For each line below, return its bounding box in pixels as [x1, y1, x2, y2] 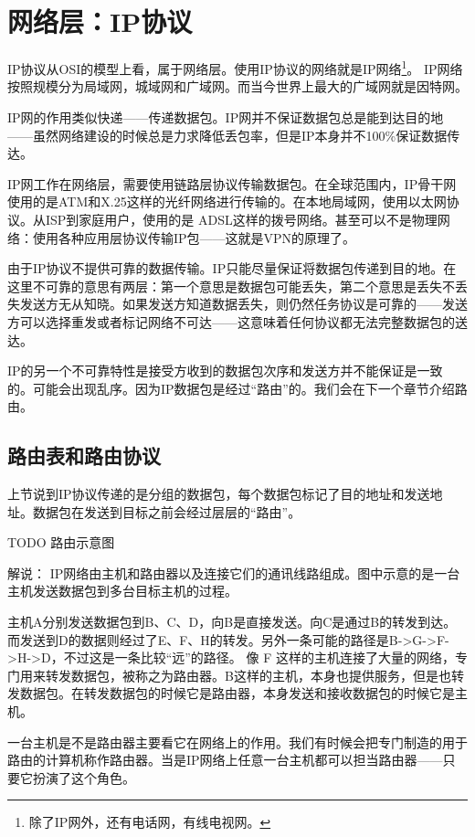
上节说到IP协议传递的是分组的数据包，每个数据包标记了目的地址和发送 [7, 484, 430, 503]
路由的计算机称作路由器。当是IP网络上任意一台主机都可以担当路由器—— [7, 750, 443, 769]
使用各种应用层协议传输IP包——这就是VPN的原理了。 [32, 228, 356, 247]
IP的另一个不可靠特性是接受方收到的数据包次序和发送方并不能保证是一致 [7, 361, 443, 380]
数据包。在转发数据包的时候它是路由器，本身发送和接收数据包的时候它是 [19, 683, 455, 703]
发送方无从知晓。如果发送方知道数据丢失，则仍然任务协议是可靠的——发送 [19, 294, 468, 313]
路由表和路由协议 [7, 441, 161, 470]
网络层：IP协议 [7, 3, 193, 40]
